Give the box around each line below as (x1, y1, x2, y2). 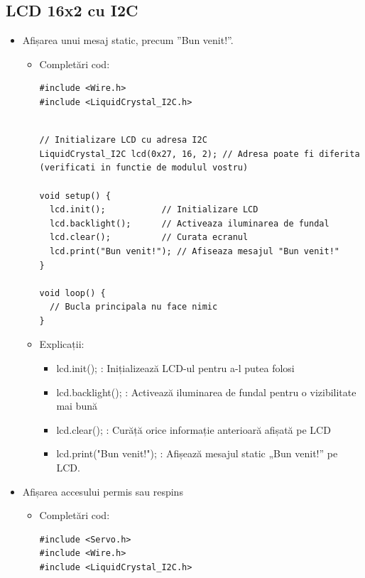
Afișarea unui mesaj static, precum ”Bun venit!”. (22, 33, 234, 48)
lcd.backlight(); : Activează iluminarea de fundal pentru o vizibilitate (56, 384, 356, 399)
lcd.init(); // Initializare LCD (49, 205, 258, 215)
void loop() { (39, 288, 106, 298)
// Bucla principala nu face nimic (49, 302, 218, 312)
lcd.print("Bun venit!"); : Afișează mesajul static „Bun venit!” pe (56, 446, 338, 461)
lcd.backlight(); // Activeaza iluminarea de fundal (49, 218, 329, 229)
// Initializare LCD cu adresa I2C (39, 135, 207, 146)
